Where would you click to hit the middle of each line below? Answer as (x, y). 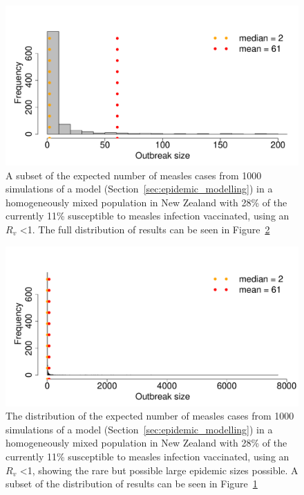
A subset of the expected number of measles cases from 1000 (134, 175)
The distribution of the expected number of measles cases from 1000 (150, 416)
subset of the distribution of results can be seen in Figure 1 (132, 484)
